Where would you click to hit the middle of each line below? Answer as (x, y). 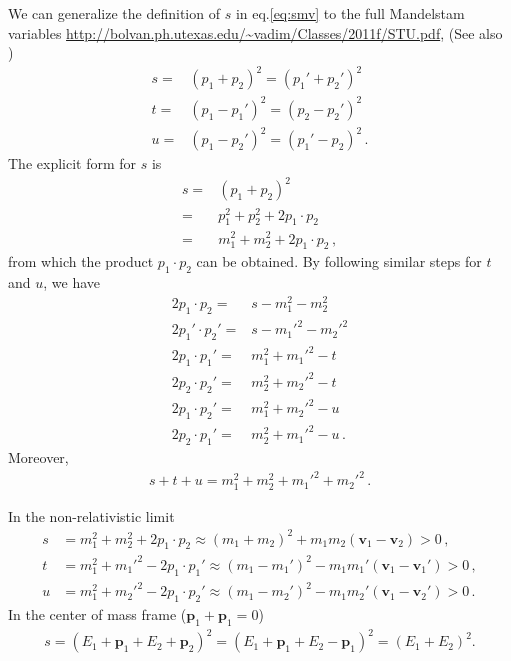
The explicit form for (72, 163)
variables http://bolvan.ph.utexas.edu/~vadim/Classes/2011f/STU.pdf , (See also (255, 32)
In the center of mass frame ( (97, 614)
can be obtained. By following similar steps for (339, 261)
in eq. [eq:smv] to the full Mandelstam (350, 13)
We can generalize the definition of (114, 13)
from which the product (81, 261)
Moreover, (38, 457)
